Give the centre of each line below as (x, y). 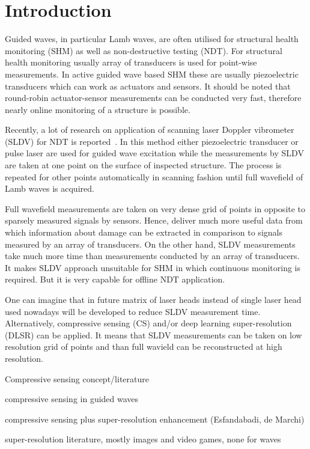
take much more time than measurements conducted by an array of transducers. (152, 256)
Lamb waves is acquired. (50, 188)
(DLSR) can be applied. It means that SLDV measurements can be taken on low (153, 334)
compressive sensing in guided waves (72, 399)
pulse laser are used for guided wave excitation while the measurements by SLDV (154, 153)
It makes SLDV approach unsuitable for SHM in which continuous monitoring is (153, 267)
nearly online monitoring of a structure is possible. (98, 109)
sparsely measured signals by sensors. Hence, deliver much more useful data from (154, 220)
